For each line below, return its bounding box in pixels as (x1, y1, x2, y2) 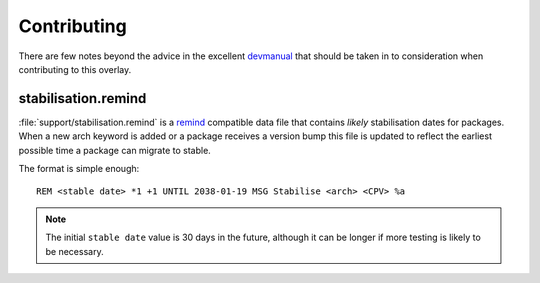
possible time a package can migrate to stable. (18, 144, 212, 156)
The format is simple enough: (18, 163, 140, 175)
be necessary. (45, 245, 104, 257)
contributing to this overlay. (18, 63, 132, 75)
